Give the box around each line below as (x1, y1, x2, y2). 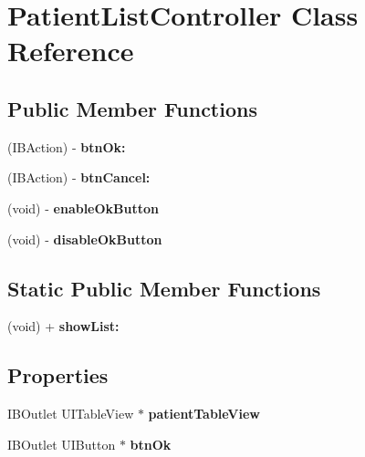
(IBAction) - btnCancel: (7, 168, 151, 187)
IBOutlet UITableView (7, 404, 134, 423)
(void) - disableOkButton (7, 229, 162, 248)
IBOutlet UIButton (7, 434, 116, 453)
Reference (7, 32, 134, 69)
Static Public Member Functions (7, 274, 321, 302)
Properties (7, 361, 109, 389)
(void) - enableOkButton (7, 198, 160, 217)
